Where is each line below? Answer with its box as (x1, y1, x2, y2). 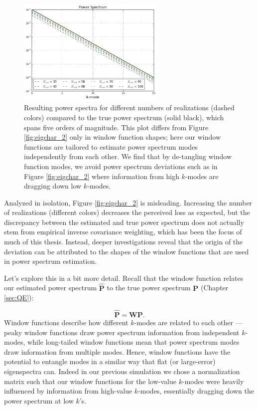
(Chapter (201, 282, 229, 293)
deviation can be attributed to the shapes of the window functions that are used (4, 246, 249, 256)
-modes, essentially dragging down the (138, 386, 254, 396)
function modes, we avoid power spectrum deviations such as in (24, 161, 218, 171)
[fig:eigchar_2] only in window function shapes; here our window (24, 132, 221, 142)
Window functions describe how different (4, 317, 129, 328)
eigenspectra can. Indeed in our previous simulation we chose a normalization (4, 366, 240, 377)
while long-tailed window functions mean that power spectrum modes (27, 337, 240, 347)
